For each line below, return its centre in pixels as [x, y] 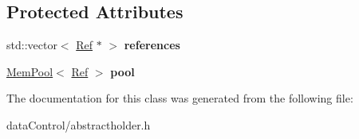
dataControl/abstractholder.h [79, 124]
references [152, 45]
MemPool [30, 71]
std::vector [32, 45]
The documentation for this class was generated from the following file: [180, 98]
